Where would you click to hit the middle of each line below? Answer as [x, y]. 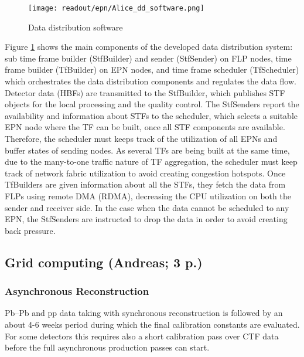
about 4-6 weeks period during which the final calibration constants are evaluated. [152, 324]
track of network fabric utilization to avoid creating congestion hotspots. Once [145, 173]
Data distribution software [76, 27]
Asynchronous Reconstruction [77, 291]
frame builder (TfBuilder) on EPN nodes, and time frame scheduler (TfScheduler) [152, 69]
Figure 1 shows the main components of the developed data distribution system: [149, 47]
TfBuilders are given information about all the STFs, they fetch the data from [145, 184]
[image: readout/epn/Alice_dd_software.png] [116, 8]
